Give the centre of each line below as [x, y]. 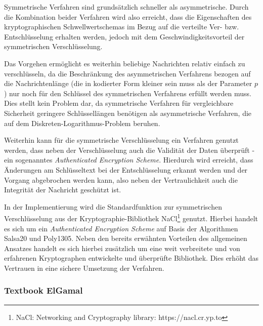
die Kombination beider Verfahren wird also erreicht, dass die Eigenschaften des [128, 16]
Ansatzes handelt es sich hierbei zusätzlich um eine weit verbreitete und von [122, 248]
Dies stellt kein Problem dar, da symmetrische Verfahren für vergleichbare [119, 103]
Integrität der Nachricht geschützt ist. [63, 190]
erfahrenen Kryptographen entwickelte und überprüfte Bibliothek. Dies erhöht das [131, 258]
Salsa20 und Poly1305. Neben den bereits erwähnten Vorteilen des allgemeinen [126, 238]
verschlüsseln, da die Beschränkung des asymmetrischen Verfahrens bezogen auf [127, 73]
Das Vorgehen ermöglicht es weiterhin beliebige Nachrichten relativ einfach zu [125, 63]
